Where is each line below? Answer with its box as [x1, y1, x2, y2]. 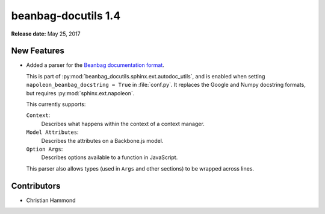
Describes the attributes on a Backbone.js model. [41, 137, 164, 144]
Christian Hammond [26, 197, 76, 204]
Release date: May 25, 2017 [11, 30, 81, 37]
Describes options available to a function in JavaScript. [41, 154, 178, 161]
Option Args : [26, 145, 63, 153]
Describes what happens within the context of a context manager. [41, 120, 205, 127]
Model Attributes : [26, 128, 79, 136]
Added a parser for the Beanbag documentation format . [26, 61, 165, 69]
